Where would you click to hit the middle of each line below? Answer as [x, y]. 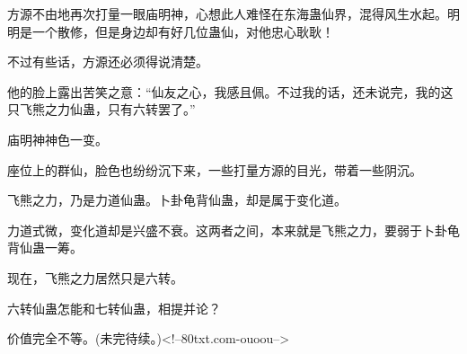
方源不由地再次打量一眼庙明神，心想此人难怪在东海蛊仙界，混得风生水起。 [227, 13]
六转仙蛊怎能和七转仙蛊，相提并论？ [114, 308]
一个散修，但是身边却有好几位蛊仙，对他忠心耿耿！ [183, 31]
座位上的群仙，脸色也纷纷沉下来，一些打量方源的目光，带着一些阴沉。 [215, 169]
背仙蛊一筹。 [45, 248]
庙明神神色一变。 [57, 139]
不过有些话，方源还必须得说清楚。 [108, 62]
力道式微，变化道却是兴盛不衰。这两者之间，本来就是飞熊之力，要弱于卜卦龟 [233, 230]
